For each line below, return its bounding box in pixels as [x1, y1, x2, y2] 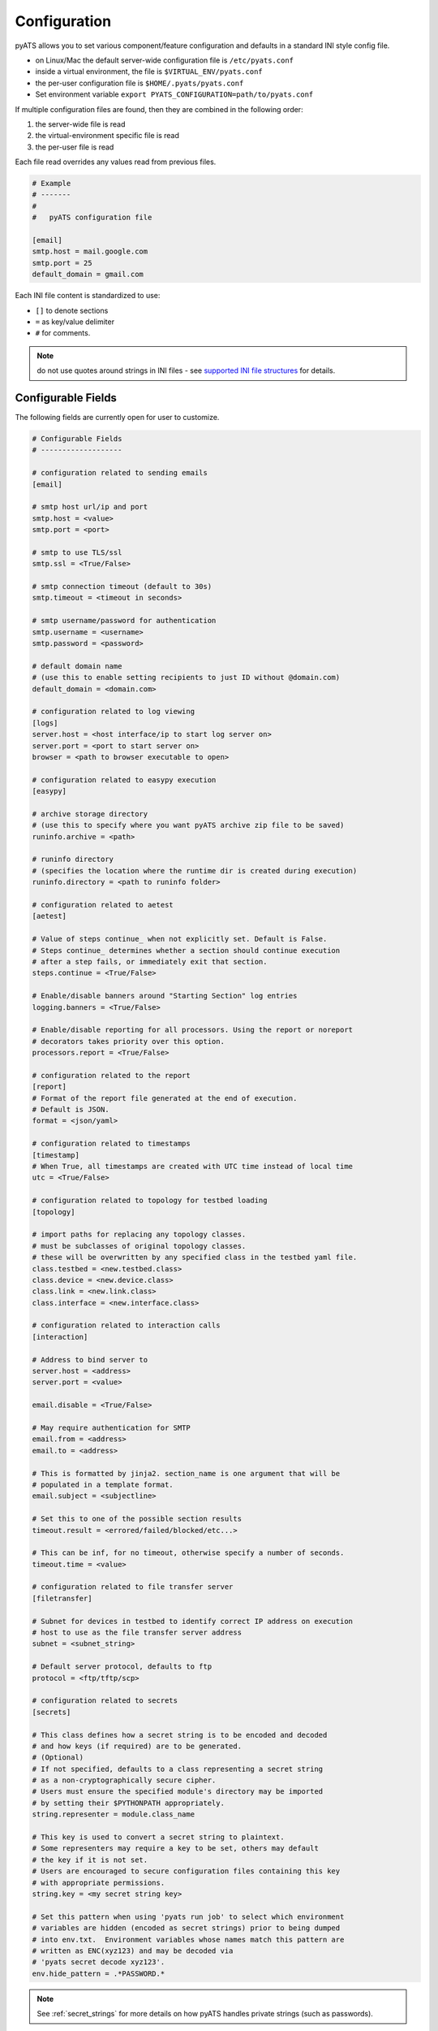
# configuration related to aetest [32, 900, 174, 910]
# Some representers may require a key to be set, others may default [32, 1844, 320, 1853]
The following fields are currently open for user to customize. [15, 413, 220, 422]
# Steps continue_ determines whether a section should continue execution [32, 946, 341, 955]
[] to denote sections [35, 305, 109, 315]
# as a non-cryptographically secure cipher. [32, 1776, 217, 1785]
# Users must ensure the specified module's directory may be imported [32, 1787, 324, 1796]
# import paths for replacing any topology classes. [32, 1230, 247, 1239]
